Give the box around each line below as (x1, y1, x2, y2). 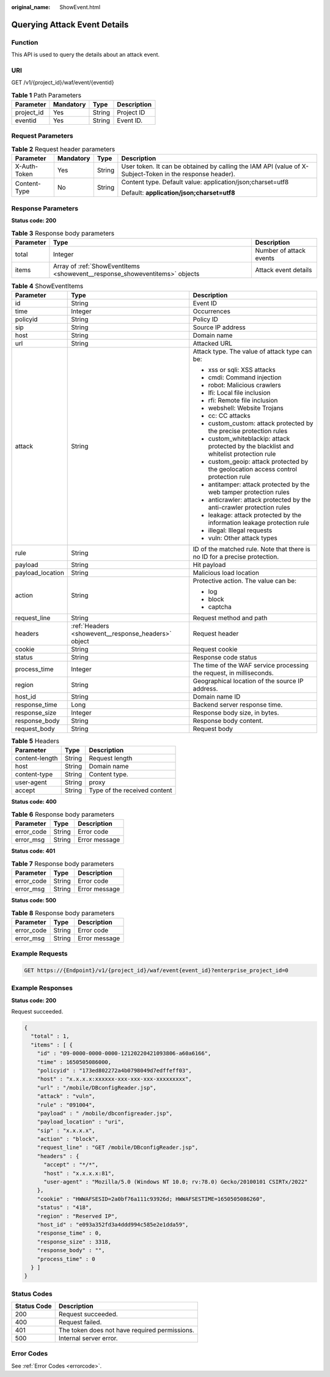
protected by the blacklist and (208, 442, 294, 451)
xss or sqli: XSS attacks (208, 366, 276, 374)
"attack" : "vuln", (37, 1093, 96, 1100)
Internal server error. (58, 1334, 119, 1343)
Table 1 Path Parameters (11, 91, 82, 99)
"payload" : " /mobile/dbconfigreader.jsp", (37, 1110, 173, 1116)
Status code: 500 (11, 896, 57, 904)
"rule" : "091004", (37, 1101, 96, 1108)
